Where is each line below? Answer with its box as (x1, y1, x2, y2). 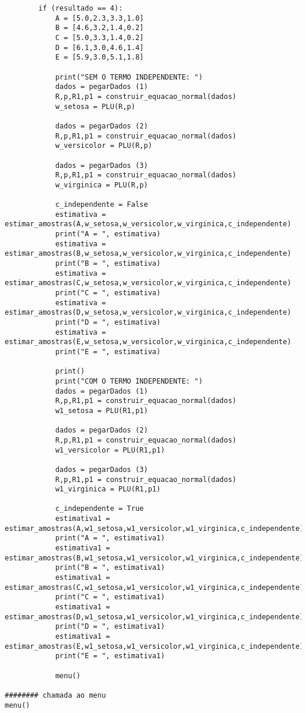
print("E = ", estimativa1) (55, 652, 165, 661)
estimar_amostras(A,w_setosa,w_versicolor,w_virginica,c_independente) (5, 220, 291, 229)
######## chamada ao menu (5, 691, 106, 699)
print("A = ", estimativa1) (55, 534, 165, 543)
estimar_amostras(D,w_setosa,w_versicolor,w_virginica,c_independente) (5, 308, 291, 317)
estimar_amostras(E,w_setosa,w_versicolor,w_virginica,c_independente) (5, 338, 291, 346)
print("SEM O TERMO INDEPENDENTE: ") (55, 72, 203, 81)
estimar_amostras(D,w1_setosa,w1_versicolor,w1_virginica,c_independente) (5, 612, 304, 621)
